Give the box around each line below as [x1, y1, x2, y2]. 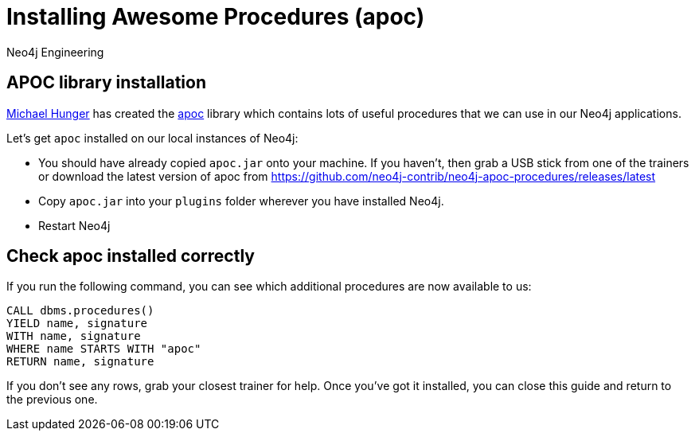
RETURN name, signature [6, 355, 154, 369]
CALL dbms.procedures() [6, 304, 154, 318]
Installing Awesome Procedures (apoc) [6, 3, 425, 30]
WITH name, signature [6, 330, 141, 343]
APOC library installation [6, 72, 206, 93]
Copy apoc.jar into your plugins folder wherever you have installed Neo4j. [38, 193, 444, 208]
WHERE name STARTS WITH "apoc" [6, 342, 201, 356]
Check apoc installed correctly [6, 246, 256, 267]
